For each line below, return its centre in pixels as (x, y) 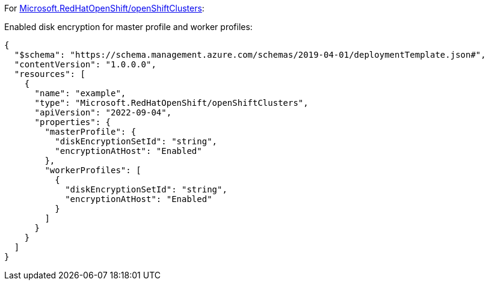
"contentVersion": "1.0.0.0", (85, 64)
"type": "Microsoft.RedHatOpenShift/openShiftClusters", (171, 103)
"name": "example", (80, 93)
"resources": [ (50, 74)
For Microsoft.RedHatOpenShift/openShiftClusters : (104, 8)
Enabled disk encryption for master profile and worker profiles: (128, 27)
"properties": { (73, 122)
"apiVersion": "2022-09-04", (103, 112)
